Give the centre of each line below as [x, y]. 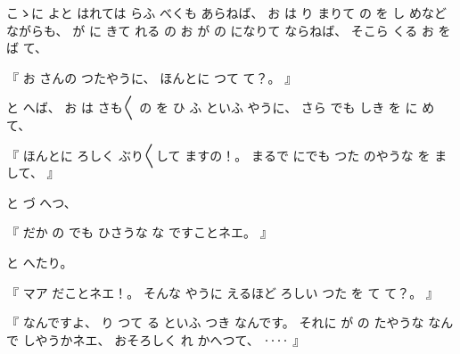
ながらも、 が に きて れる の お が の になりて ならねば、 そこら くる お [220, 30]
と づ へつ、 [41, 202]
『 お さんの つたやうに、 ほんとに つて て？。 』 [152, 77]
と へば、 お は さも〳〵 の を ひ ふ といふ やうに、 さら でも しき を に [212, 107]
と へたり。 [40, 262]
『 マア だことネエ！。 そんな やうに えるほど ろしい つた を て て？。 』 [222, 292]
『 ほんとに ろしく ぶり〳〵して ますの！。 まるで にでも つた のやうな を [218, 155]
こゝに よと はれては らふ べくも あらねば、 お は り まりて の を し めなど [226, 12]
